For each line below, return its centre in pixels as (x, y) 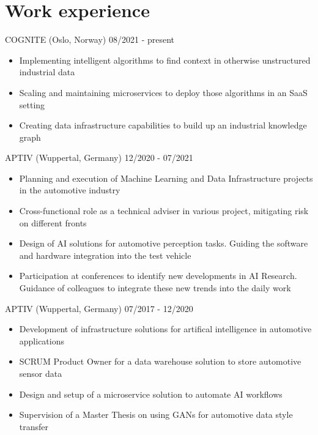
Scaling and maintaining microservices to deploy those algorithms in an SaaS (163, 92)
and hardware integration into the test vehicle (105, 255)
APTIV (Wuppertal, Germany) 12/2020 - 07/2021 (99, 158)
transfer (34, 426)
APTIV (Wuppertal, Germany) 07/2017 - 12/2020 (99, 308)
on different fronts (53, 222)
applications (42, 340)
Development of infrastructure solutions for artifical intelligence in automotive (165, 329)
